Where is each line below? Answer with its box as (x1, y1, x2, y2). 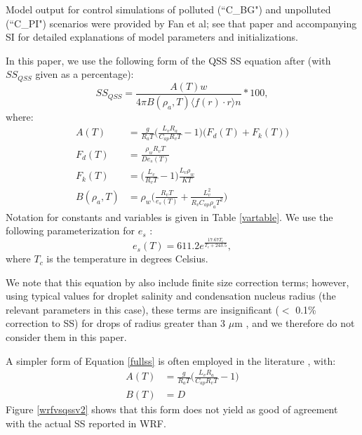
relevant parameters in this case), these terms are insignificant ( (6, 302, 279, 316)
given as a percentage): (35, 67, 134, 81)
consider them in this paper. (6, 330, 127, 344)
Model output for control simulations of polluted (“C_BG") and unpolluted (6, 2, 331, 16)
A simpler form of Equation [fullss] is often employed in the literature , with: (6, 353, 336, 368)
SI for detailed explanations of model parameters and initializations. (6, 29, 298, 44)
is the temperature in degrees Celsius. (46, 251, 208, 266)
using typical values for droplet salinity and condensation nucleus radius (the (6, 288, 336, 303)
